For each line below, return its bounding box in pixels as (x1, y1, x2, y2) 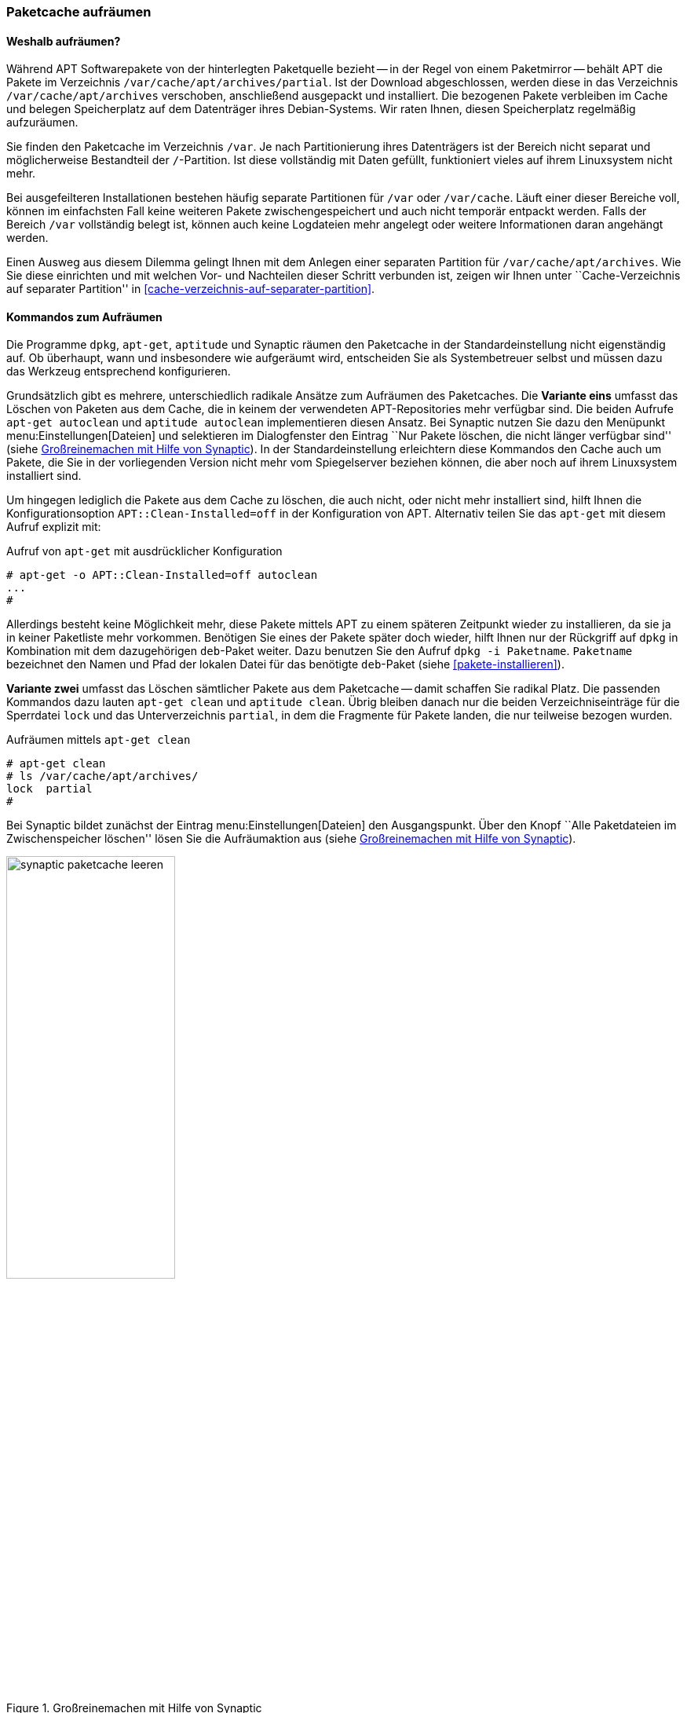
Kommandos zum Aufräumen (6, 309, 163, 324)
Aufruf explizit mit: (6, 520, 101, 534)
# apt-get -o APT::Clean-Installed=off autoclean (6, 569, 318, 582)
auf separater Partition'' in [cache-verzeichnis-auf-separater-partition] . (6, 282, 375, 296)
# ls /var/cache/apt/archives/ (6, 770, 199, 783)
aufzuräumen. (6, 115, 79, 130)
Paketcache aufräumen (6, 4, 152, 20)
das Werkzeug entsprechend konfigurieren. (6, 364, 231, 379)
